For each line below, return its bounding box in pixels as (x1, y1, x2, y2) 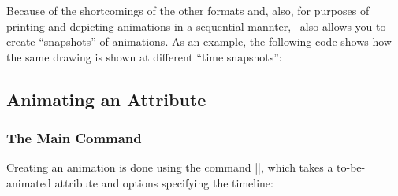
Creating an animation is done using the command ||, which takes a (6, 159, 333, 176)
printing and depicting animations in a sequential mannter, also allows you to (6, 17, 386, 34)
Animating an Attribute (6, 87, 206, 111)
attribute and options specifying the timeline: (54, 174, 273, 190)
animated (6, 174, 51, 190)
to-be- (337, 159, 366, 176)
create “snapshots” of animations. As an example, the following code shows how (6, 33, 392, 50)
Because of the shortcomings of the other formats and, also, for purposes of (6, 2, 370, 18)
